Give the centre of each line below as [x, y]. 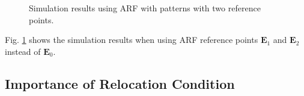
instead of [23, 51]
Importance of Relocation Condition [120, 83]
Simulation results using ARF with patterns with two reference [145, 8]
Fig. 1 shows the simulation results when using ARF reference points [132, 40]
